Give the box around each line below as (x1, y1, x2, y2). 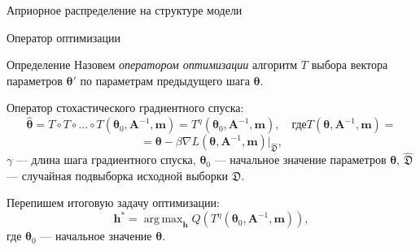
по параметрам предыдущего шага (80, 71, 250, 88)
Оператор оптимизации (7, 28, 120, 45)
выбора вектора (311, 56, 388, 73)
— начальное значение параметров (214, 151, 387, 168)
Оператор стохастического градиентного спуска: (7, 99, 244, 116)
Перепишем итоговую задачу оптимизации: (7, 194, 220, 211)
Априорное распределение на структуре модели (7, 2, 243, 18)
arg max (143, 213, 183, 226)
